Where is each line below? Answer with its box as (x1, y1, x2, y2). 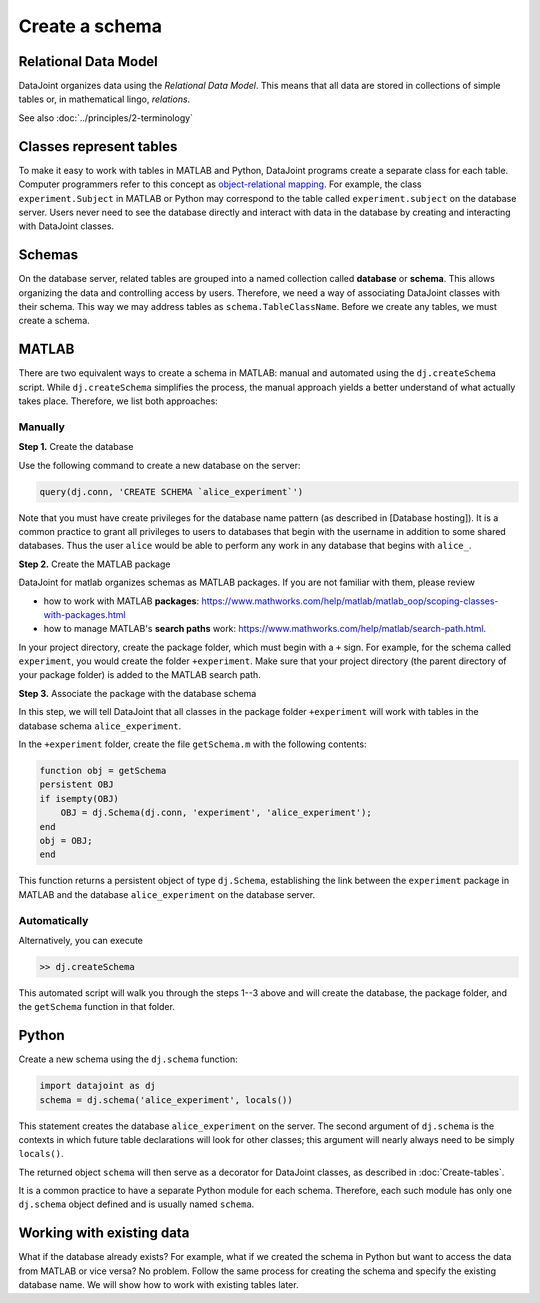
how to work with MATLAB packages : (43, 595, 200, 607)
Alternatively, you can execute (18, 934, 144, 946)
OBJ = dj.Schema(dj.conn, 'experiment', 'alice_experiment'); (60, 807, 372, 819)
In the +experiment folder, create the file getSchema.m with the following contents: (18, 738, 367, 750)
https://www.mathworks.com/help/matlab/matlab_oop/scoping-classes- (201, 595, 499, 607)
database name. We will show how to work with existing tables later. (18, 1279, 299, 1291)
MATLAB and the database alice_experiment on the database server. (18, 888, 316, 900)
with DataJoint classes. (18, 220, 115, 232)
